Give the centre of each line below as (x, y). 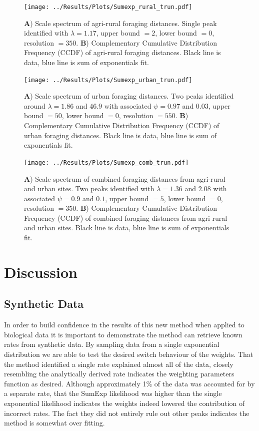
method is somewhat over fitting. (54, 423)
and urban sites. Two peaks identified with (89, 188)
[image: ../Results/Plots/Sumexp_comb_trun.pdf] (106, 162)
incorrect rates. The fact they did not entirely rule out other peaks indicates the (127, 413)
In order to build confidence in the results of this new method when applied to (124, 325)
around (35, 105)
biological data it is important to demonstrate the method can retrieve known (123, 334)
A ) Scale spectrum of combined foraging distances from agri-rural (125, 178)
